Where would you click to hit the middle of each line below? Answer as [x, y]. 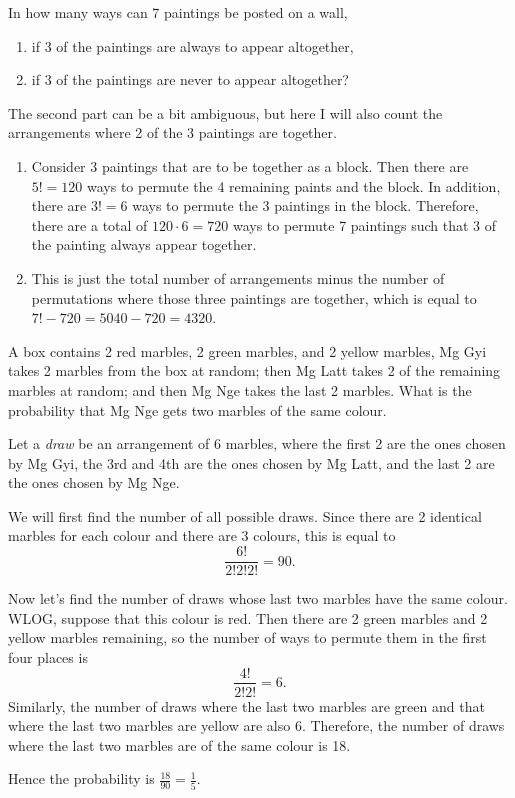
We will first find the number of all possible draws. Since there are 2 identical [245, 515]
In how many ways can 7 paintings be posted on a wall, [178, 12]
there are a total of [89, 224]
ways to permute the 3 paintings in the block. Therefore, [305, 205]
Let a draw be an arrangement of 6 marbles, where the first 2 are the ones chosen [257, 443]
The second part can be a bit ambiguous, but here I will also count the [225, 112]
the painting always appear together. [144, 244]
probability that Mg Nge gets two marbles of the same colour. [197, 409]
